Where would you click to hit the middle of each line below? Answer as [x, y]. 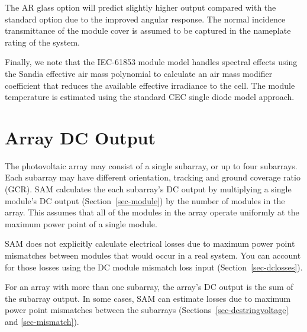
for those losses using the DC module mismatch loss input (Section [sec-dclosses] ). [154, 267]
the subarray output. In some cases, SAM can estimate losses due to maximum [148, 298]
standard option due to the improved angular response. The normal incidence [145, 19]
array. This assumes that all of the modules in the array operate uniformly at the [152, 212]
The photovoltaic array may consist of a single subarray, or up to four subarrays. [151, 165]
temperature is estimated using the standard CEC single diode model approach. [150, 97]
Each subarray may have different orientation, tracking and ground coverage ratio [153, 177]
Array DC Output [80, 137]
